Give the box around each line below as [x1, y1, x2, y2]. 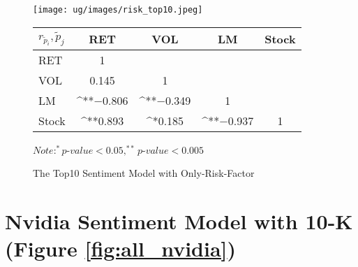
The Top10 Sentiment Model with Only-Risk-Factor [33, 166, 255, 180]
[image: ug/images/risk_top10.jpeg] [33, 5, 203, 15]
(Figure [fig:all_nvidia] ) [5, 234, 237, 263]
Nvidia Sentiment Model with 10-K [5, 207, 353, 236]
